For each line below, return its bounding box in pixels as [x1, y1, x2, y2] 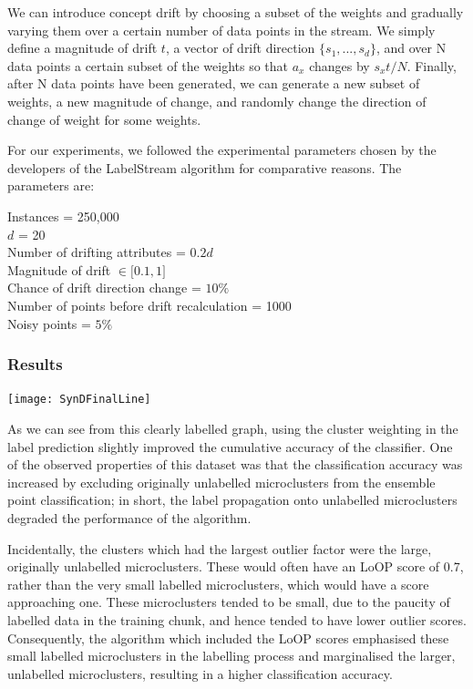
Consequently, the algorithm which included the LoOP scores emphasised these [7, 628, 449, 647]
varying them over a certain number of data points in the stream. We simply [7, 20, 436, 39]
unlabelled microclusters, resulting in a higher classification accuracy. [7, 663, 393, 683]
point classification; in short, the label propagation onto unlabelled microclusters [7, 490, 458, 509]
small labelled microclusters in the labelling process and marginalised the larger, [7, 646, 456, 665]
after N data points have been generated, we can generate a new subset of [7, 74, 420, 93]
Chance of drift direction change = [7, 278, 201, 297]
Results [7, 353, 63, 375]
